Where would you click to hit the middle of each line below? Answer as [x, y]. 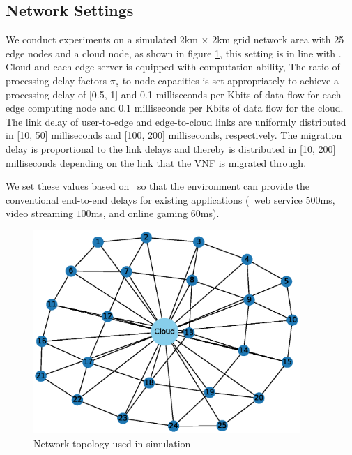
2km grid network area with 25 [278, 39]
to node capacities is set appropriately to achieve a [230, 80]
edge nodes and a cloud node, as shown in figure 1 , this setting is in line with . [174, 53]
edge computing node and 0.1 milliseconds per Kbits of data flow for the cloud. [175, 108]
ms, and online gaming [139, 213]
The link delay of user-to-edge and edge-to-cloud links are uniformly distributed [176, 121]
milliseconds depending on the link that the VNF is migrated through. [156, 162]
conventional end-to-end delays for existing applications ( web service [154, 199]
